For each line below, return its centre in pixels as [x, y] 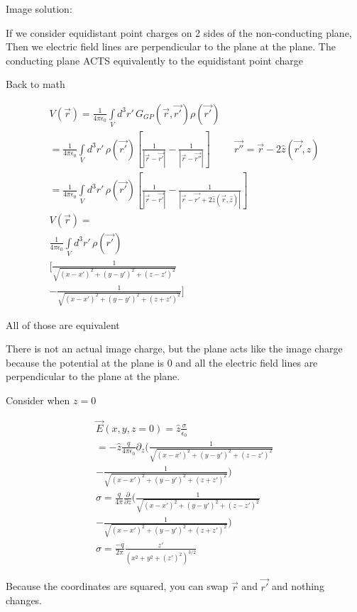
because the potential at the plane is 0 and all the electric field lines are [162, 362]
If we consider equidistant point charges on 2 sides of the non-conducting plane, [179, 32]
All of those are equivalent [63, 324]
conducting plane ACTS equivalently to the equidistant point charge [154, 60]
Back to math [35, 84]
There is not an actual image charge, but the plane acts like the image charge [174, 349]
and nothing [298, 586]
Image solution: [39, 9]
